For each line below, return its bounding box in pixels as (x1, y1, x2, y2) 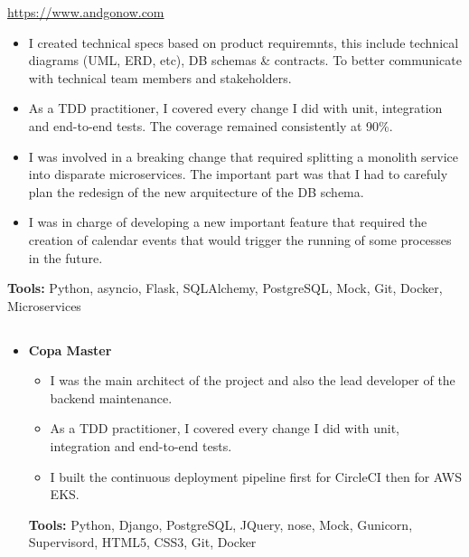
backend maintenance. (50, 388, 173, 407)
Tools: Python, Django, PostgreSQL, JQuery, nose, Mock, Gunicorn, (28, 515, 413, 533)
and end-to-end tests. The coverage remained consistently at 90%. (28, 116, 393, 135)
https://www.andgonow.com (7, 3, 164, 21)
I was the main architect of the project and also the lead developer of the (50, 371, 455, 390)
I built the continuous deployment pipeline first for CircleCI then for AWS (50, 467, 462, 486)
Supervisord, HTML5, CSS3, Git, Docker (28, 533, 257, 552)
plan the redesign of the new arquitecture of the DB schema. (28, 182, 364, 201)
